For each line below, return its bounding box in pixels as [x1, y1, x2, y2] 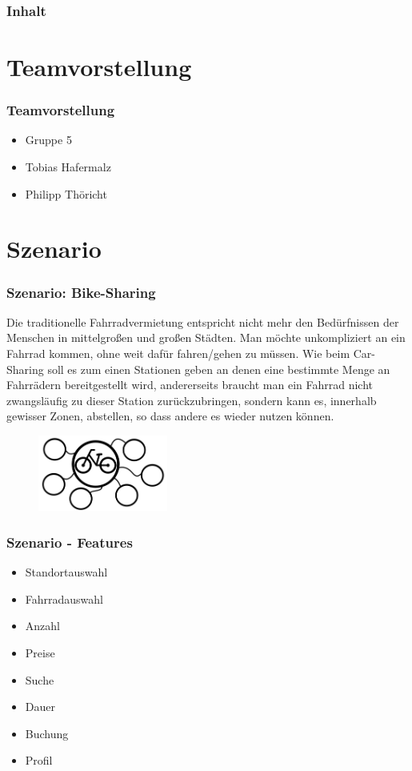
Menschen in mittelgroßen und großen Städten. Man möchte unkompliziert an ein [6, 329, 406, 346]
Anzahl [25, 617, 60, 634]
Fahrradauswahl [25, 590, 104, 607]
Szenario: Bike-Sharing [6, 282, 156, 302]
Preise [25, 645, 55, 661]
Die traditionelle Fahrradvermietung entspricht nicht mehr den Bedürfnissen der [6, 313, 399, 330]
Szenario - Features [6, 532, 133, 552]
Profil [25, 752, 53, 769]
